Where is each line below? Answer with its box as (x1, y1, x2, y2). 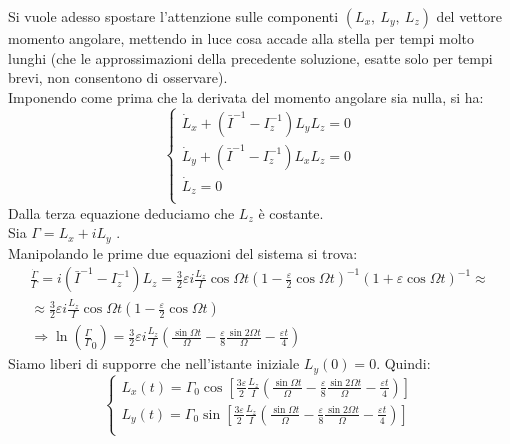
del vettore (436, 6, 502, 26)
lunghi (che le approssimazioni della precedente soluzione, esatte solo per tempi (8, 47, 493, 68)
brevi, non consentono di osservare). (8, 67, 228, 88)
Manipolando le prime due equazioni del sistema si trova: (8, 242, 358, 263)
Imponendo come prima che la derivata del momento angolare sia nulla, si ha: (8, 86, 484, 107)
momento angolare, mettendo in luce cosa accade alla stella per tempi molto (8, 28, 475, 48)
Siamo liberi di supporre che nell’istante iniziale (8, 353, 300, 374)
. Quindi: (376, 353, 431, 374)
